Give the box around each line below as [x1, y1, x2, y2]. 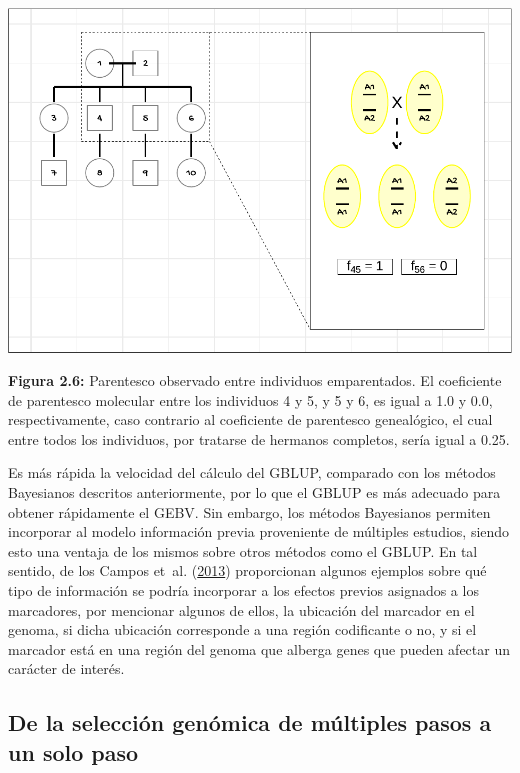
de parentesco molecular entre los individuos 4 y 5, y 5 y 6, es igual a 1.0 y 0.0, [8, 389, 493, 410]
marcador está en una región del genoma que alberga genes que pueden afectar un [8, 638, 510, 659]
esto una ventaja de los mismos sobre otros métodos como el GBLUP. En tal [8, 540, 478, 561]
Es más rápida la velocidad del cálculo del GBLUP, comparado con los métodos [8, 462, 496, 483]
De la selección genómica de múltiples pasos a [8, 707, 492, 738]
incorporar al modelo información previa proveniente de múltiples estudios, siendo [8, 521, 510, 542]
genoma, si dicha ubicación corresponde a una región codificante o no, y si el [8, 619, 477, 640]
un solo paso [8, 736, 139, 767]
